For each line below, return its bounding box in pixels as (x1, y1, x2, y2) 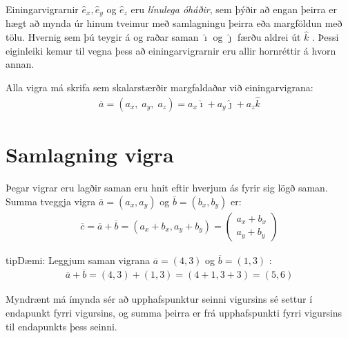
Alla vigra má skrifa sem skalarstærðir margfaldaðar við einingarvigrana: (6, 80, 313, 95)
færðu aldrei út (237, 30, 301, 44)
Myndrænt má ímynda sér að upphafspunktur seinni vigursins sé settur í (6, 292, 313, 306)
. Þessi (312, 30, 339, 44)
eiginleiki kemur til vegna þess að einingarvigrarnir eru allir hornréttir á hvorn (6, 43, 336, 57)
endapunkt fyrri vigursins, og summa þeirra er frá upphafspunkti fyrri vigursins (6, 306, 342, 320)
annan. (6, 57, 35, 71)
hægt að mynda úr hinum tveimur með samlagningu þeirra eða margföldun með (6, 16, 342, 30)
